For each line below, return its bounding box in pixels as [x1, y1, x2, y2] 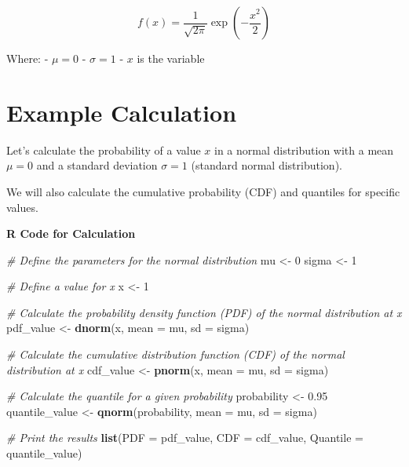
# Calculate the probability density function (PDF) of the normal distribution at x [6, 304, 402, 320]
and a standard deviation [36, 157, 158, 173]
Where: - [6, 50, 49, 66]
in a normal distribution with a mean [214, 141, 394, 158]
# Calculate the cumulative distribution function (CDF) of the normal [6, 346, 345, 363]
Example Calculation [6, 96, 237, 128]
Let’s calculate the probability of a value [6, 141, 201, 158]
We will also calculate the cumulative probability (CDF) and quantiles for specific [6, 183, 400, 199]
